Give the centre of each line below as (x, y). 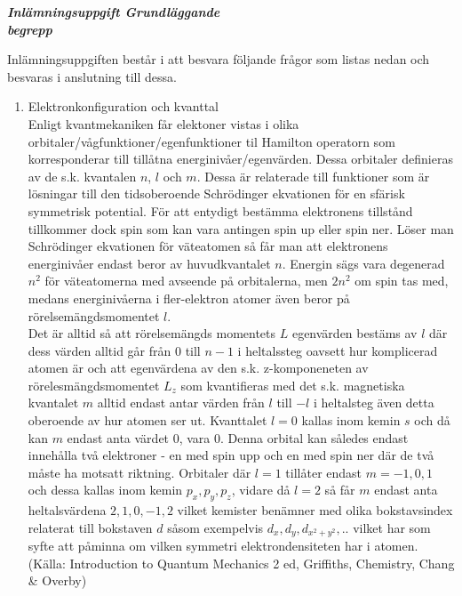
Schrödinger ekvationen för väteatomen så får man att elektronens (208, 246)
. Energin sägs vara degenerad (363, 263)
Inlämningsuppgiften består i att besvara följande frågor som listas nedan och (219, 59)
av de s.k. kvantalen (82, 176)
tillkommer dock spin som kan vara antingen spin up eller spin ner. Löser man (241, 228)
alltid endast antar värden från (181, 403)
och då (432, 420)
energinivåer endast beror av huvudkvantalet (149, 263)
